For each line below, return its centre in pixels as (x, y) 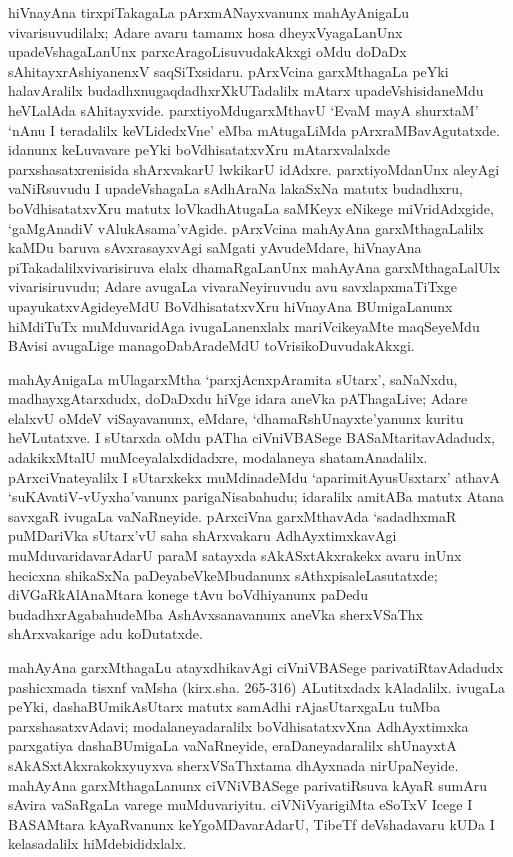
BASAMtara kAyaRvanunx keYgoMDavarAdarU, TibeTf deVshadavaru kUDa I (251, 823)
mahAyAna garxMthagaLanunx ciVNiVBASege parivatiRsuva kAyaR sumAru (248, 784)
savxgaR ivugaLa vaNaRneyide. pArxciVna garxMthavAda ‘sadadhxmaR (232, 515)
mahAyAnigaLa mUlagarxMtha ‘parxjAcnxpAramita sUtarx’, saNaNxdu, (233, 378)
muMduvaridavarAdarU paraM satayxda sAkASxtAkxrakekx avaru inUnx (235, 555)
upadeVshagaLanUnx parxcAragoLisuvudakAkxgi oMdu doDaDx (207, 51)
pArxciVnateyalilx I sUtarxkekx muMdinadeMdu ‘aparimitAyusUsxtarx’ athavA (254, 476)
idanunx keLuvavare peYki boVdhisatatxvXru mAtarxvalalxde (199, 149)
